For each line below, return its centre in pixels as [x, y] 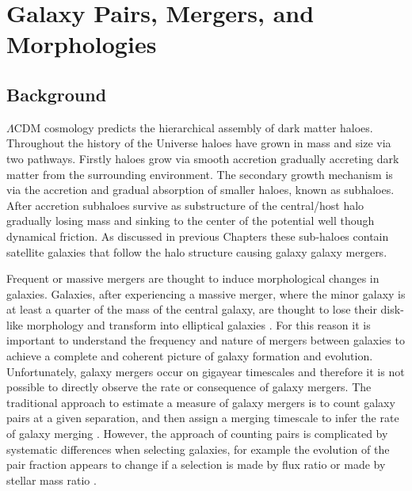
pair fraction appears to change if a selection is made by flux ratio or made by [196, 464]
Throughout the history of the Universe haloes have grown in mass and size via [199, 143]
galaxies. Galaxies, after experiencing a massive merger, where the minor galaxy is [206, 293]
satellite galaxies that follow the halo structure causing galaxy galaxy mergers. [197, 251]
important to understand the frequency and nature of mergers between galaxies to [206, 340]
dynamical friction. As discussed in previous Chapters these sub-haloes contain [198, 236]
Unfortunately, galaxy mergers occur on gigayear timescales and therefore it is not [206, 371]
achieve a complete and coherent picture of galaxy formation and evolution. [190, 356]
